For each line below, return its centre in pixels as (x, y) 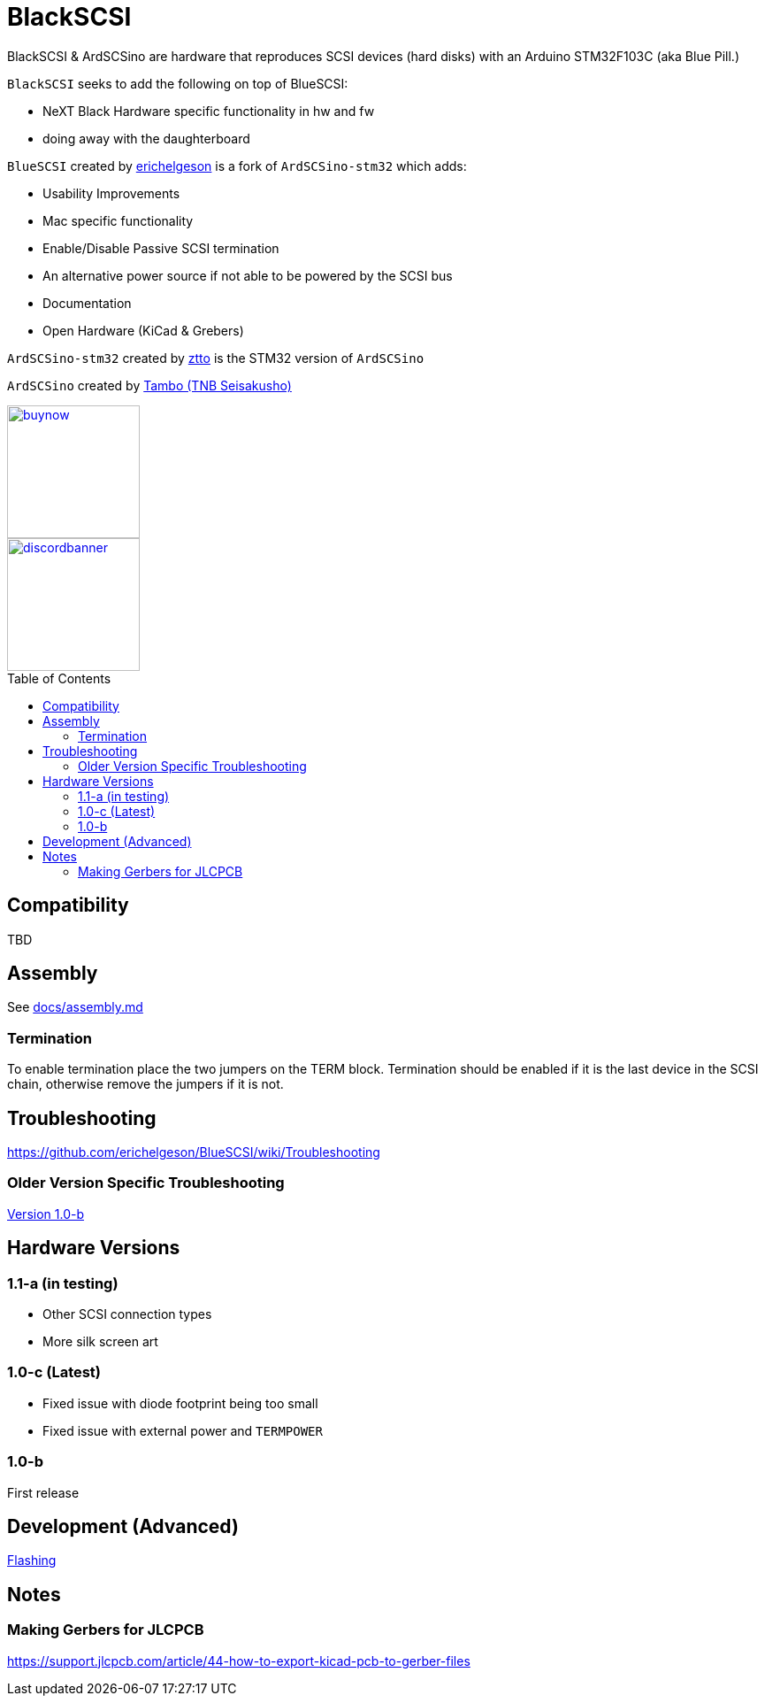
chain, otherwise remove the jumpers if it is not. (145, 1084)
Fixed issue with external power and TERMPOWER (183, 1430)
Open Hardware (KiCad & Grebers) (143, 330)
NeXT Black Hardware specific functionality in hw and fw (209, 111)
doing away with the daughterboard (146, 138)
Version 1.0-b (46, 1214)
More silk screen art (100, 1341)
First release (43, 1492)
